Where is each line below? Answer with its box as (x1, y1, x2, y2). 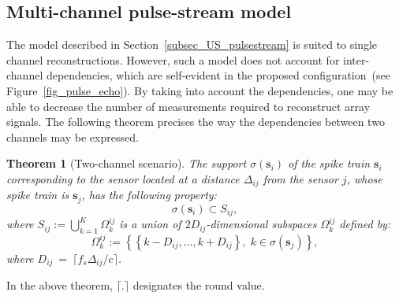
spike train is (6, 186, 69, 203)
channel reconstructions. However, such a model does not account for (6, 51, 340, 68)
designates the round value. (132, 277, 265, 293)
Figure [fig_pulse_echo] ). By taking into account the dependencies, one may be (6, 82, 393, 98)
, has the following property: (81, 186, 217, 203)
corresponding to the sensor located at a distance (6, 170, 240, 186)
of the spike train (288, 155, 371, 172)
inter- (343, 51, 370, 68)
